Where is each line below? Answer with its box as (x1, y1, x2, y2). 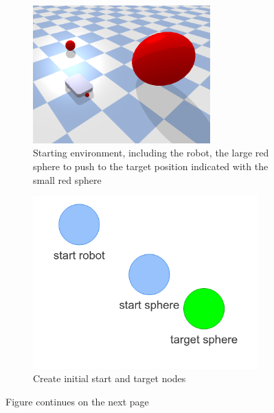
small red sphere (33, 172, 102, 187)
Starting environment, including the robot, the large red (33, 145, 269, 160)
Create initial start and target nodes (33, 371, 186, 386)
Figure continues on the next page (5, 394, 149, 409)
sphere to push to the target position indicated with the (33, 158, 269, 173)
